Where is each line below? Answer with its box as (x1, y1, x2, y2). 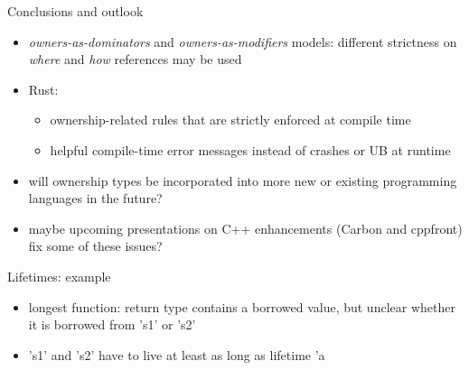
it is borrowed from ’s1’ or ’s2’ (28, 315, 196, 334)
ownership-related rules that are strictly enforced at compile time (50, 110, 411, 129)
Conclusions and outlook (7, 2, 144, 20)
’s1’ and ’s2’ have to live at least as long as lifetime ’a (28, 345, 325, 364)
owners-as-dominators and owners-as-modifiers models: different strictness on (28, 32, 457, 51)
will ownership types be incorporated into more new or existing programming (28, 171, 457, 190)
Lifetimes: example (7, 266, 111, 285)
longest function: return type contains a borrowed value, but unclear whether (28, 297, 455, 316)
